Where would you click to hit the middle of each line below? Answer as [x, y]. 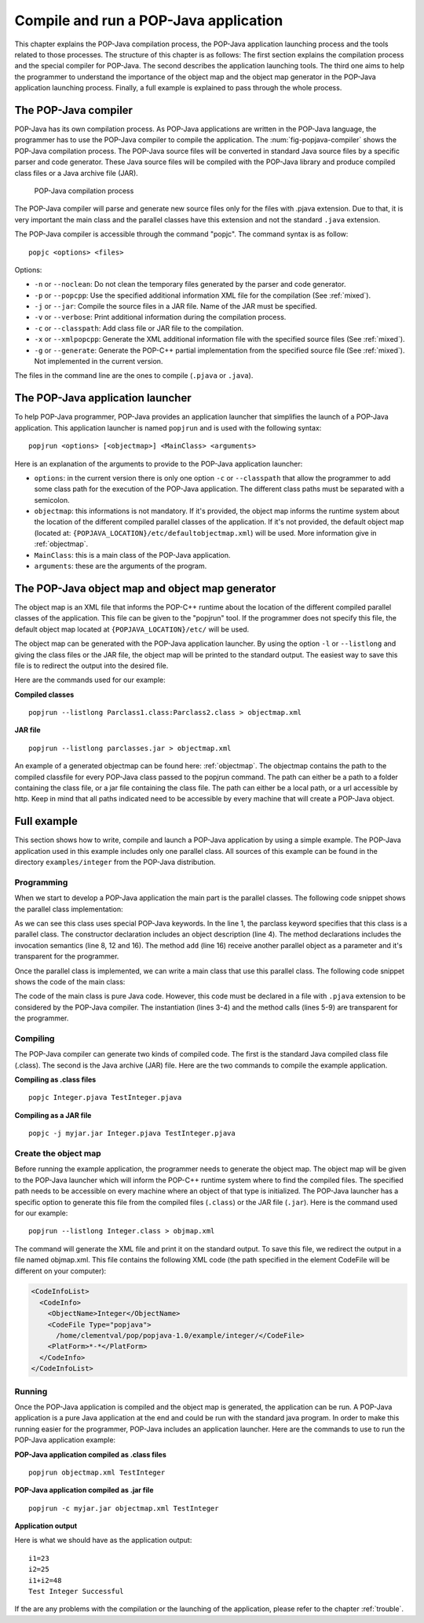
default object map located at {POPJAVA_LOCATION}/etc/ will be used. [132, 629]
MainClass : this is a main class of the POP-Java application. [132, 555]
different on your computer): [60, 1271]
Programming [41, 882]
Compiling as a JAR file [53, 1115]
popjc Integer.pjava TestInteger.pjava [105, 1097]
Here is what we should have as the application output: [103, 1541]
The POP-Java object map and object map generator [145, 588]
